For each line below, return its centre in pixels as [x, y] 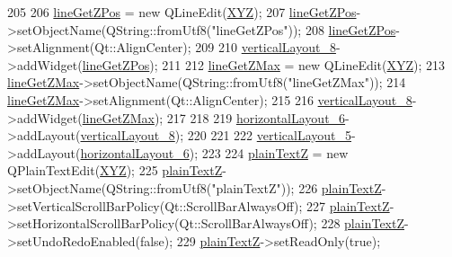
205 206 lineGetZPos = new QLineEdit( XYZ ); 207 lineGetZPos [182, 12]
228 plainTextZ [363, 223]
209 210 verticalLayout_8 [266, 47]
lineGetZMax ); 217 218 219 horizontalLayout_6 [214, 117]
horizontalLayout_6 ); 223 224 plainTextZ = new [214, 152]
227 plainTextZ [348, 205]
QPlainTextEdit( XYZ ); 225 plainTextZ [115, 170]
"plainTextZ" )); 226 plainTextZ [297, 187]
